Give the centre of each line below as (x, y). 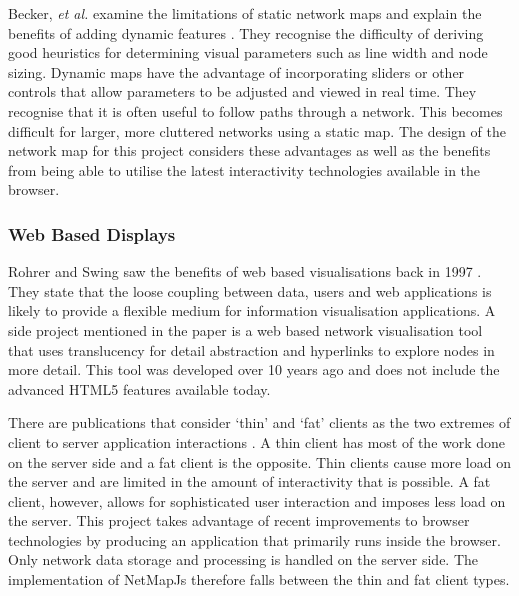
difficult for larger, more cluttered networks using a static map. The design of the (257, 130)
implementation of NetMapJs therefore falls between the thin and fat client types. (259, 579)
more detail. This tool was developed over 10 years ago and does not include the (254, 369)
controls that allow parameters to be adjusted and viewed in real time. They (242, 91)
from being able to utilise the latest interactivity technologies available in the (244, 169)
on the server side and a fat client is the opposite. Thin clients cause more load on (259, 461)
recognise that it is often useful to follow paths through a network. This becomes (255, 110)
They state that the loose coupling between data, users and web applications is (250, 290)
